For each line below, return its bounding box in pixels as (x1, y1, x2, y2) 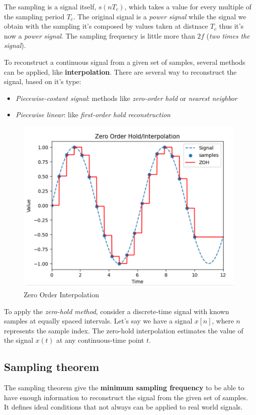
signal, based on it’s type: (4, 76, 82, 87)
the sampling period (4, 11, 65, 21)
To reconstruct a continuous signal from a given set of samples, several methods (4, 56, 246, 67)
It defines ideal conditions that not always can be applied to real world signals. (4, 402, 243, 412)
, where (212, 316, 234, 326)
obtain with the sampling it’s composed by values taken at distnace (4, 21, 208, 31)
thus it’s (219, 21, 244, 31)
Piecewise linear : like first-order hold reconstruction (15, 109, 171, 120)
